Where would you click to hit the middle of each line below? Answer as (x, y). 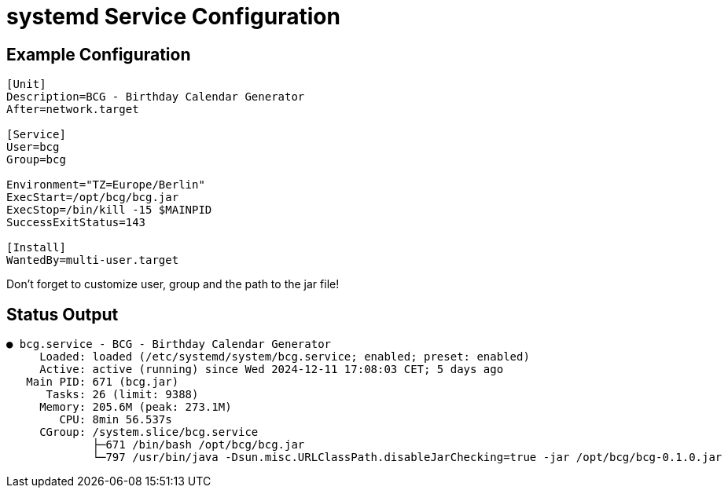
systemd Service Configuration (173, 16)
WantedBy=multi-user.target (93, 260)
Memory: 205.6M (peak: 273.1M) (136, 407)
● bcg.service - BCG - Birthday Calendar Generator (169, 344)
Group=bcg (36, 160)
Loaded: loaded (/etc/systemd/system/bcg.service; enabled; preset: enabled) (285, 357)
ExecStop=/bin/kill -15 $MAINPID (109, 210)
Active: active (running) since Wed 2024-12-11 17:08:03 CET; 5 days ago (272, 370)
